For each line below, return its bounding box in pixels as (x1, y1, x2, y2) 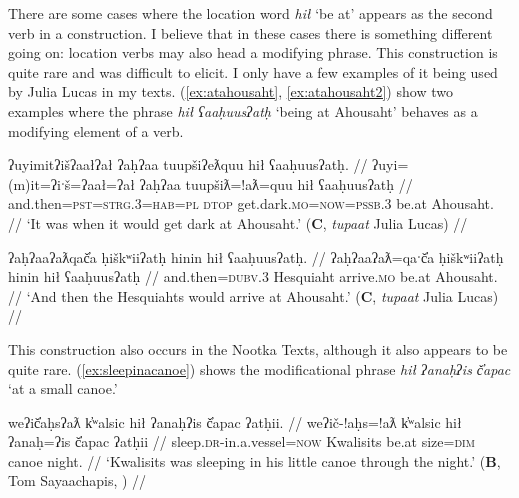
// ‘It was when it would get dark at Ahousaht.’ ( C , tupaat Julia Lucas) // (8, 212, 468, 233)
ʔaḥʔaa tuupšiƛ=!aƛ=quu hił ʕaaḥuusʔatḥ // (139, 173, 413, 194)
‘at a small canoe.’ (8, 378, 118, 399)
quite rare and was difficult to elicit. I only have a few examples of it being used (8, 61, 498, 82)
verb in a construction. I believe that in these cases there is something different (8, 22, 493, 43)
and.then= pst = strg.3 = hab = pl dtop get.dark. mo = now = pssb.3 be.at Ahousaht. (8, 193, 494, 214)
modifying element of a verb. (8, 120, 184, 141)
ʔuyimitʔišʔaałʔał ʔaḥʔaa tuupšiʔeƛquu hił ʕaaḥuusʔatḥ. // (8, 154, 368, 175)
